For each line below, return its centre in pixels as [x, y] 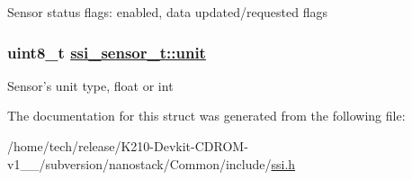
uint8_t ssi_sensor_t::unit [107, 52]
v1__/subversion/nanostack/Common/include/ [139, 163]
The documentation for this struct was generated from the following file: [206, 116]
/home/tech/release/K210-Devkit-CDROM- [128, 146]
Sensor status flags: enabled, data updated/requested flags [168, 12]
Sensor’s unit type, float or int [90, 85]
